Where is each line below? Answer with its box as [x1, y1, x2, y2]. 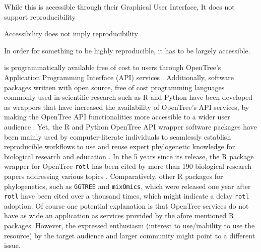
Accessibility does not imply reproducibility [4, 28, 138, 39]
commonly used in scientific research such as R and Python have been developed [4, 92, 253, 102]
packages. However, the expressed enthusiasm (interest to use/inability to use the [4, 220, 255, 231]
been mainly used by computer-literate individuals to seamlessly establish [4, 131, 231, 142]
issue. [4, 240, 21, 250]
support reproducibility [4, 11, 76, 22]
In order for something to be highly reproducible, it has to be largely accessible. [4, 45, 250, 55]
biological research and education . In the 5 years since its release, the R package [4, 151, 254, 161]
